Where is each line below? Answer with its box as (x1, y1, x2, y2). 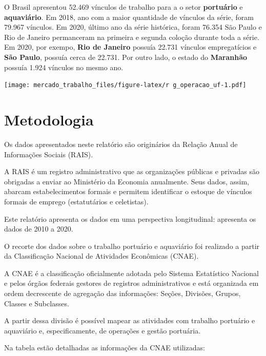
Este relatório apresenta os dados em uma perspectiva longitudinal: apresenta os (4, 213, 256, 224)
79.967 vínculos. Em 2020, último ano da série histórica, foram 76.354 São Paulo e (4, 22, 262, 32)
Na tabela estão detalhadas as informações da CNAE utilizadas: (4, 342, 205, 353)
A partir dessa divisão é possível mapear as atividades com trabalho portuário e (4, 315, 255, 326)
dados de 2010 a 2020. (4, 223, 73, 234)
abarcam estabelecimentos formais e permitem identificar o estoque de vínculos (4, 186, 252, 197)
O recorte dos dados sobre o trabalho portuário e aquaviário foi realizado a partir (4, 240, 260, 251)
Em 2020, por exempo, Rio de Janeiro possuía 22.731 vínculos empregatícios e (4, 41, 257, 52)
